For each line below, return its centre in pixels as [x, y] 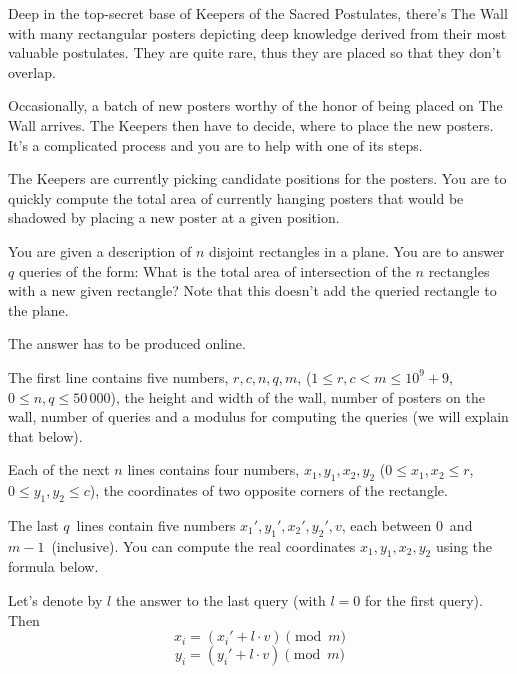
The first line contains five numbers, [118, 376]
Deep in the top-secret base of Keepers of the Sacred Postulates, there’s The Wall [258, 13]
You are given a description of [100, 250]
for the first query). [423, 600]
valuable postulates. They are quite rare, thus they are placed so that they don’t [255, 52]
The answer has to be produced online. [127, 343]
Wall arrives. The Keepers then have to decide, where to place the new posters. [251, 124]
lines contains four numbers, [213, 469]
